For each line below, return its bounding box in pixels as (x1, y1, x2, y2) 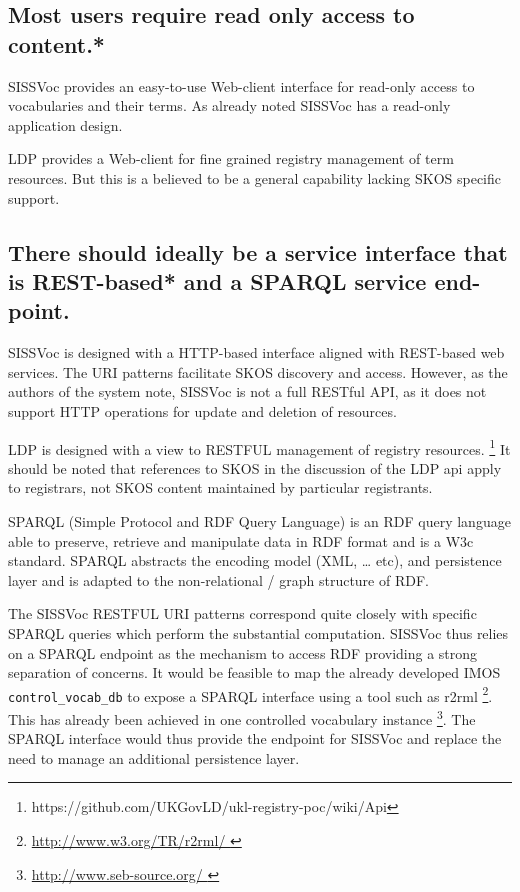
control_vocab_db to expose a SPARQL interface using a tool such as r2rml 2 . (8, 682, 493, 706)
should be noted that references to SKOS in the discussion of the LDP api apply (8, 457, 502, 478)
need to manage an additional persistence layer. (8, 747, 300, 768)
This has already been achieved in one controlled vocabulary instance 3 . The (8, 706, 476, 729)
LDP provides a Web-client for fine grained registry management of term (8, 148, 454, 169)
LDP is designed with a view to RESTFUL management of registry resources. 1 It (8, 435, 511, 459)
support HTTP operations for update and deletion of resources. (8, 400, 397, 421)
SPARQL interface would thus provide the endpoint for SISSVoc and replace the (8, 728, 502, 749)
